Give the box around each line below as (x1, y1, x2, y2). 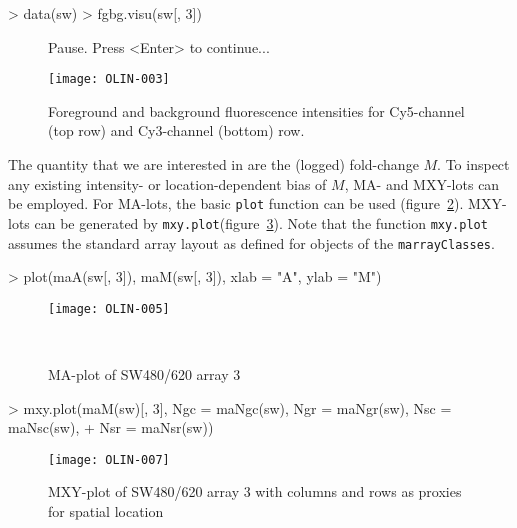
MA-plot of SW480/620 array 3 (48, 364, 241, 385)
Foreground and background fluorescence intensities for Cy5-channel (48, 100, 465, 121)
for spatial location (48, 501, 164, 522)
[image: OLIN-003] (48, 72, 170, 87)
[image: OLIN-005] (48, 301, 170, 316)
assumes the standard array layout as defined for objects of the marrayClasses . (8, 232, 495, 253)
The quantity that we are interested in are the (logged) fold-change (8, 154, 419, 175)
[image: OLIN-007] (48, 452, 170, 467)
